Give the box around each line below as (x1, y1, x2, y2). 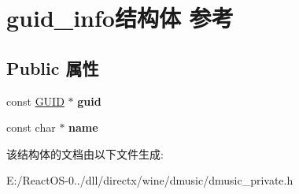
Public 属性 (6, 55, 99, 80)
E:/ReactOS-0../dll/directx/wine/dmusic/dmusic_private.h (6, 172, 293, 188)
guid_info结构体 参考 (6, 2, 234, 34)
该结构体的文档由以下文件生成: (6, 145, 164, 162)
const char (6, 119, 56, 136)
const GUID (6, 92, 65, 109)
